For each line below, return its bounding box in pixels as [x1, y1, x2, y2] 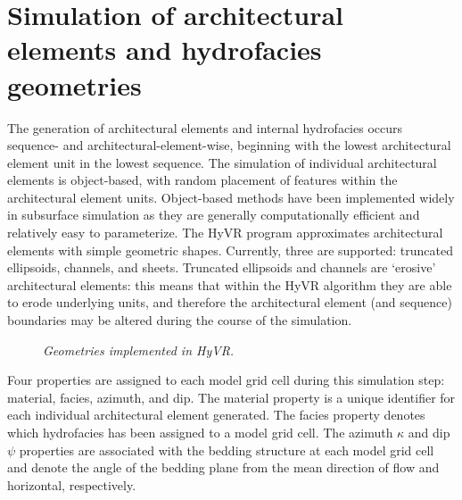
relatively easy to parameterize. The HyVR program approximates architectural [7, 223, 443, 242]
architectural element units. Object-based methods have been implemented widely [7, 187, 455, 206]
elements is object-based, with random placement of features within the [7, 171, 398, 189]
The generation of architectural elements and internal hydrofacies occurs [7, 118, 403, 137]
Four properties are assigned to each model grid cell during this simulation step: [7, 371, 445, 389]
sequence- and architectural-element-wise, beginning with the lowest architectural [7, 136, 451, 154]
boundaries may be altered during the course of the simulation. [7, 311, 352, 329]
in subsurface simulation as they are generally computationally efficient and [7, 205, 420, 224]
